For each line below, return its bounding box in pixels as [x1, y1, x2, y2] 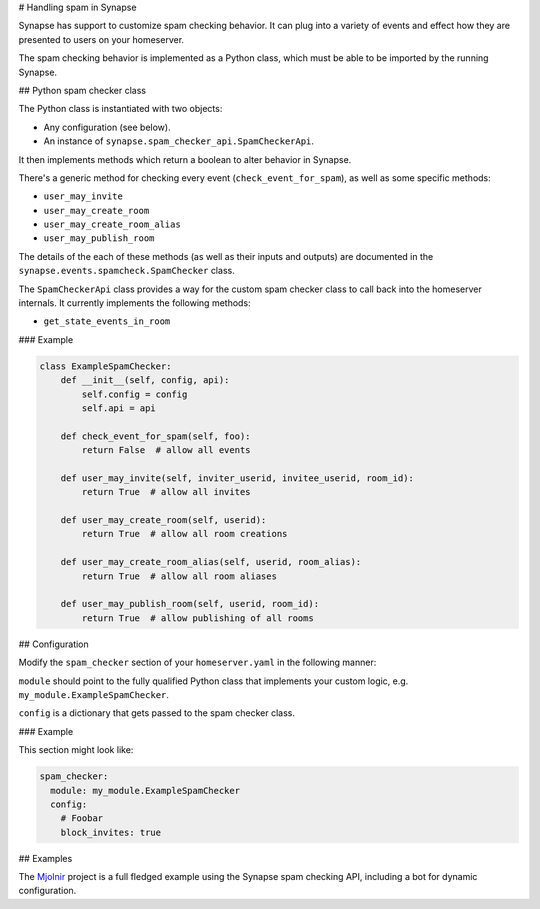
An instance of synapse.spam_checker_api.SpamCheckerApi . [43, 135, 315, 147]
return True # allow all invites [81, 486, 251, 498]
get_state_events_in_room [43, 316, 171, 327]
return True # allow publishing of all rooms [81, 612, 314, 624]
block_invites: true [60, 826, 162, 838]
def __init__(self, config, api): [60, 375, 230, 386]
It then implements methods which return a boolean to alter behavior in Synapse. [18, 153, 352, 165]
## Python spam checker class [18, 84, 147, 96]
